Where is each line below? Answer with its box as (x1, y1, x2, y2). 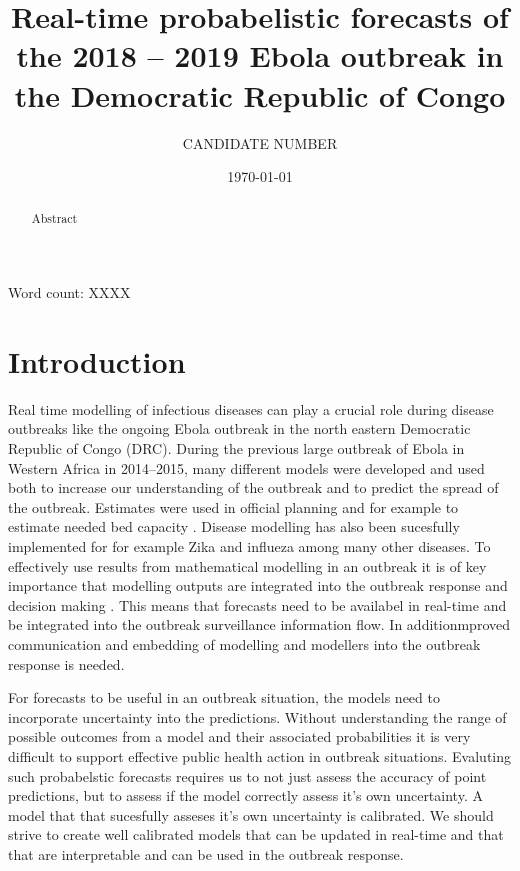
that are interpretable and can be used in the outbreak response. (8, 843, 404, 864)
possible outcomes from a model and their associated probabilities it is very (8, 726, 471, 747)
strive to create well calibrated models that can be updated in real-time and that (8, 824, 504, 845)
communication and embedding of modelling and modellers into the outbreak (8, 633, 481, 654)
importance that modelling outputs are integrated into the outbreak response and (8, 575, 508, 596)
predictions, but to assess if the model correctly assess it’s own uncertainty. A (8, 785, 483, 806)
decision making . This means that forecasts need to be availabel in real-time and (8, 594, 507, 615)
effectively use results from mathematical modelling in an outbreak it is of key (8, 555, 487, 576)
